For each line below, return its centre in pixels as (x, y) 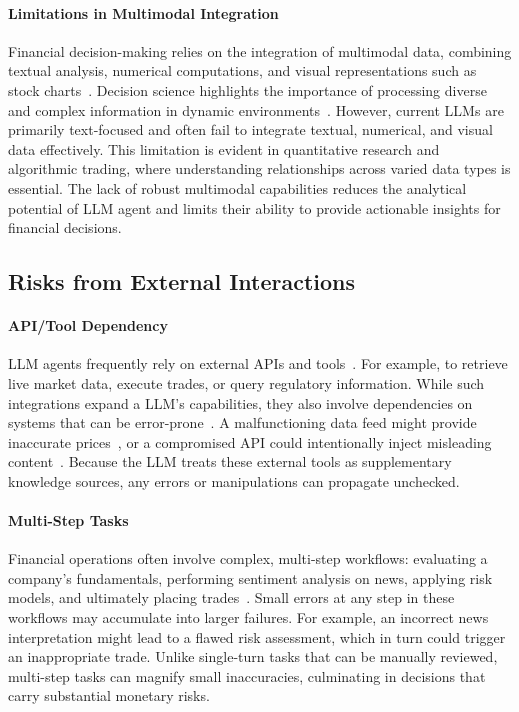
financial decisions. (65, 227)
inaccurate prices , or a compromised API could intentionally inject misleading (250, 441)
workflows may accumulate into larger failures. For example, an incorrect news (248, 617)
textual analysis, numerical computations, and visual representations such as (242, 70)
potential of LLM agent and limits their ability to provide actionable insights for (254, 207)
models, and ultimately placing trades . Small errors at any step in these (231, 597)
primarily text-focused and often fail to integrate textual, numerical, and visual (250, 129)
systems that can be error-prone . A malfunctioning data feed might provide (242, 422)
